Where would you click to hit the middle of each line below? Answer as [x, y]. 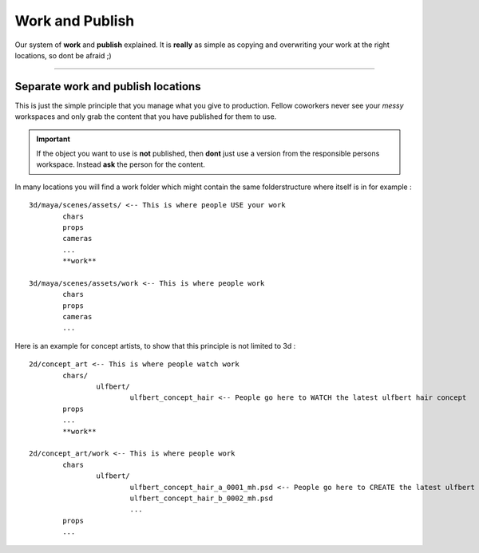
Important [53, 139]
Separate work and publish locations [108, 87]
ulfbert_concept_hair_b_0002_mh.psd [201, 498]
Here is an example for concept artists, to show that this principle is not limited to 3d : [155, 346]
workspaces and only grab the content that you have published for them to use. [146, 117]
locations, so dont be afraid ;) [63, 55]
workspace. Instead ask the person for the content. [121, 164]
